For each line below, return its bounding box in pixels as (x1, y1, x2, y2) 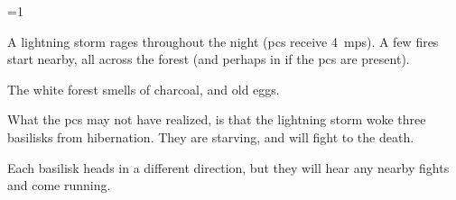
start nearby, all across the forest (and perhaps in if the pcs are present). (7, 50, 410, 68)
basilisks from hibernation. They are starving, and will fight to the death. (7, 127, 414, 146)
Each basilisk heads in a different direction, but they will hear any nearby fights (7, 158, 450, 177)
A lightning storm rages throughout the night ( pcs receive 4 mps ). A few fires (7, 32, 439, 50)
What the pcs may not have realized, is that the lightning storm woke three (7, 110, 426, 129)
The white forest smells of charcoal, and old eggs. (7, 79, 280, 98)
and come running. (7, 176, 111, 195)
